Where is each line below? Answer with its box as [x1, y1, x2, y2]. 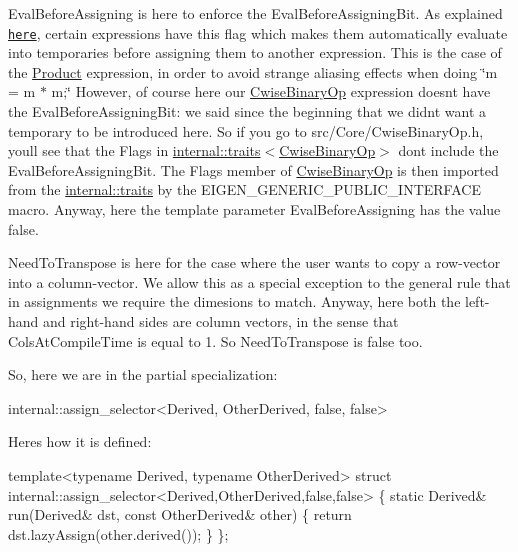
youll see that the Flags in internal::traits [8, 140, 261, 161]
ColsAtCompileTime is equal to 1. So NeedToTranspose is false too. [8, 330, 423, 351]
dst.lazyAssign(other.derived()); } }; [8, 523, 229, 544]
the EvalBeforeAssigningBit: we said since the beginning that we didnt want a [8, 101, 487, 122]
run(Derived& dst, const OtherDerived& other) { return [8, 504, 352, 525]
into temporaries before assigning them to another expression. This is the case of [8, 42, 502, 63]
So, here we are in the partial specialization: [8, 364, 278, 385]
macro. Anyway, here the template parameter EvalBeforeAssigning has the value [8, 199, 501, 219]
